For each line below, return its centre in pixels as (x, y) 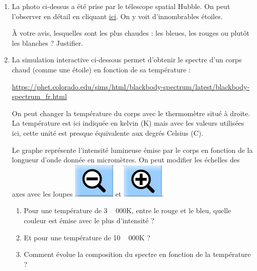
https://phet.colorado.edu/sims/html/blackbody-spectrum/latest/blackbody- (131, 86)
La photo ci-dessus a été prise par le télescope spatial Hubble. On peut (121, 6)
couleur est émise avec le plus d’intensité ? (89, 220)
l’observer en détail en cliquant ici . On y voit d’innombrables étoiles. (117, 16)
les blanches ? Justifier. (48, 42)
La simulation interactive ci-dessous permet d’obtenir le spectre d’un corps (127, 60)
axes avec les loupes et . (88, 193)
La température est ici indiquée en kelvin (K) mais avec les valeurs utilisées (128, 123)
